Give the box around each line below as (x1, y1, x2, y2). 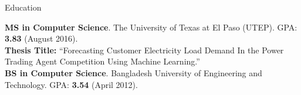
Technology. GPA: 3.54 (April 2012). (5, 78, 138, 90)
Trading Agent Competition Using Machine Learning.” (5, 55, 200, 67)
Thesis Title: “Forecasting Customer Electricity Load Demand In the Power (5, 43, 284, 56)
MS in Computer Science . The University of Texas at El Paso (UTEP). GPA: (5, 21, 297, 33)
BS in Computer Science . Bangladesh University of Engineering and (5, 66, 262, 79)
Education (5, 1, 42, 13)
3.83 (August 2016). (5, 32, 78, 45)
